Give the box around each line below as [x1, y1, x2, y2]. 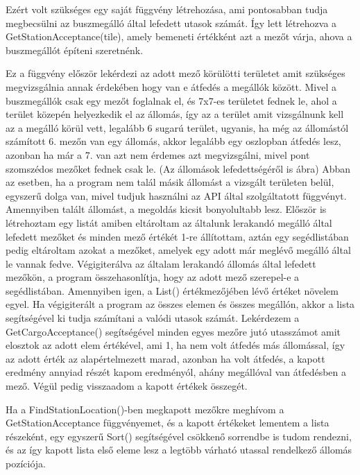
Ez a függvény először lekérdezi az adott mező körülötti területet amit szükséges [6, 66, 345, 80]
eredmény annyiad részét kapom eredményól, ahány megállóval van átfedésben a [6, 365, 347, 379]
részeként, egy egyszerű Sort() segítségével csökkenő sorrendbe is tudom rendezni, [6, 429, 352, 443]
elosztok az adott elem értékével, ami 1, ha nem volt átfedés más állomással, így [6, 338, 345, 352]
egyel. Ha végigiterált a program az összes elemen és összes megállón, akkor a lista [6, 297, 355, 311]
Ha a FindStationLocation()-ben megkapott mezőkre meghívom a [6, 401, 284, 416]
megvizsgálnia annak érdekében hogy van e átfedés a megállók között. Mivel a [6, 79, 336, 94]
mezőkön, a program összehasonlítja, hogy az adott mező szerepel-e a [6, 270, 300, 284]
